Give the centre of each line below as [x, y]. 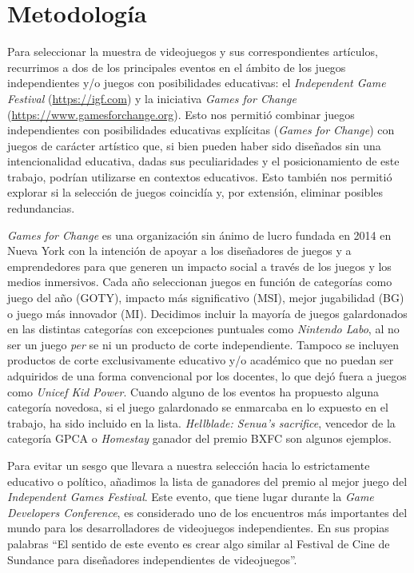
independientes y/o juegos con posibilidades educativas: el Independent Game [197, 83]
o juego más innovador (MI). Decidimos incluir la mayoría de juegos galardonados [207, 313]
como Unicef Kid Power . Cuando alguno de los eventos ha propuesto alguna [193, 391]
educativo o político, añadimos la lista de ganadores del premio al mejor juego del [207, 481]
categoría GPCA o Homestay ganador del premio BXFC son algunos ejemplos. [199, 438]
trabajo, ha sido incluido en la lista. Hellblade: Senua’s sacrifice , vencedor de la [201, 422]
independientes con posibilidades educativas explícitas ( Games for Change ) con [201, 130]
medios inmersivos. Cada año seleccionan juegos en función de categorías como [200, 282]
